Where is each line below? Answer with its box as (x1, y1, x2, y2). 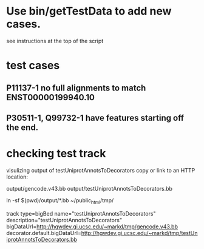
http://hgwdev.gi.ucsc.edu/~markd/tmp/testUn (81, 229, 198, 236)
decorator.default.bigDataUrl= (6, 229, 82, 236)
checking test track (6, 147, 106, 160)
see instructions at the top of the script (6, 37, 104, 44)
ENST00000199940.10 (6, 92, 95, 103)
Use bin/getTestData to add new (6, 4, 172, 18)
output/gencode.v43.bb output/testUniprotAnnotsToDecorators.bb (6, 185, 173, 192)
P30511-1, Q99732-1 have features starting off (6, 112, 184, 123)
